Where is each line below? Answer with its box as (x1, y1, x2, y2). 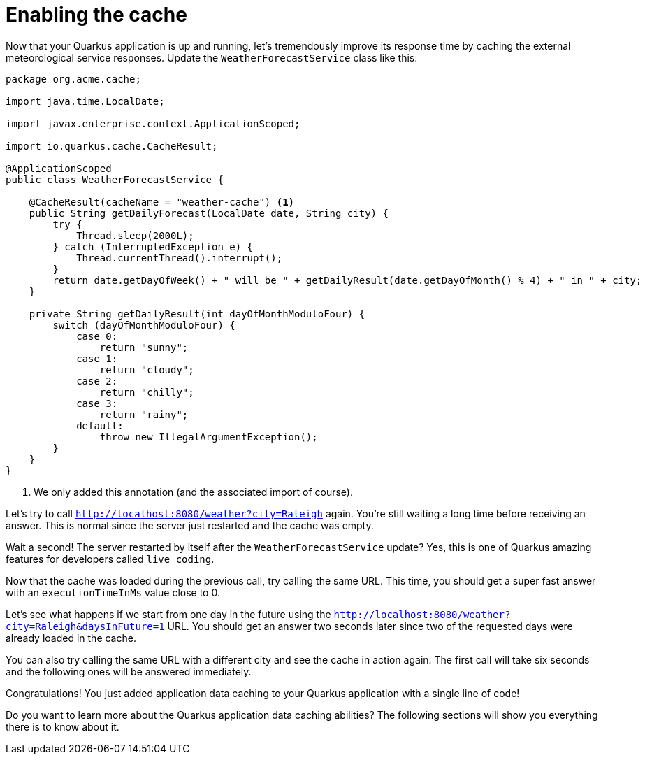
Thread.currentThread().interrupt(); (76, 252, 283, 264)
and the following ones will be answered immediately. (6, 665, 252, 677)
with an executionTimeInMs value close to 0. (6, 586, 220, 598)
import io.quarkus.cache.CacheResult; (6, 140, 218, 152)
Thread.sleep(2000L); (76, 229, 194, 241)
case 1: (76, 352, 118, 364)
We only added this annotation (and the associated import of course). (34, 485, 353, 498)
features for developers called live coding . (6, 552, 215, 565)
